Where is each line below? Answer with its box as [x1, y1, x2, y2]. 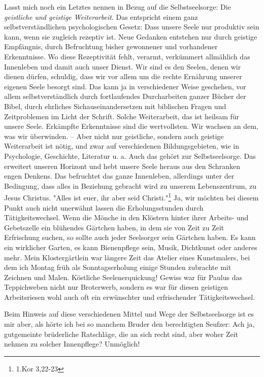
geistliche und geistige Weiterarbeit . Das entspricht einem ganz [4, 11, 198, 22]
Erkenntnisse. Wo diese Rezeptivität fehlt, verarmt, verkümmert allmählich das [4, 51, 250, 61]
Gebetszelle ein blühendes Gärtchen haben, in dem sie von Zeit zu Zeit [4, 222, 224, 232]
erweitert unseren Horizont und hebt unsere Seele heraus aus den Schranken [4, 160, 240, 171]
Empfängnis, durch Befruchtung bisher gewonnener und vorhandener [4, 41, 218, 52]
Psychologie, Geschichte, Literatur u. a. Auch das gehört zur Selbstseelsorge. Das [4, 150, 256, 161]
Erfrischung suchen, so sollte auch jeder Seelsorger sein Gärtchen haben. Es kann [4, 232, 256, 243]
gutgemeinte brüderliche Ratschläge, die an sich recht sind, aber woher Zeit [4, 328, 239, 339]
